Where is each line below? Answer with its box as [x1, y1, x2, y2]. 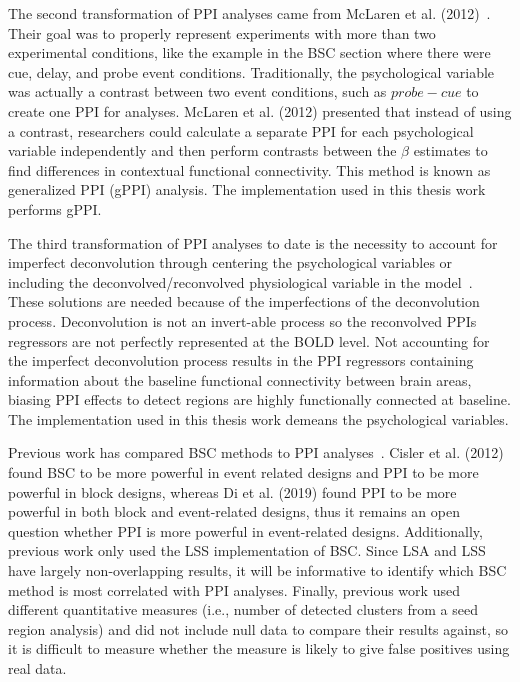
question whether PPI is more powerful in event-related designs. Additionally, [8, 520, 483, 541]
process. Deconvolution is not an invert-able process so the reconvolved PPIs [8, 310, 477, 331]
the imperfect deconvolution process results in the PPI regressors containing [8, 350, 474, 371]
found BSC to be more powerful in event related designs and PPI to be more [8, 462, 479, 483]
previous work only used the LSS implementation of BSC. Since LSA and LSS [8, 540, 486, 561]
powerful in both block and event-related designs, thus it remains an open [8, 501, 460, 522]
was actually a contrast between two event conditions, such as [8, 81, 387, 102]
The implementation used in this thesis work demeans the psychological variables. [8, 408, 509, 429]
